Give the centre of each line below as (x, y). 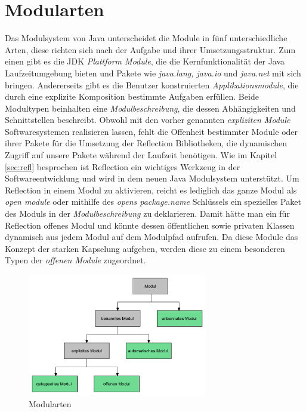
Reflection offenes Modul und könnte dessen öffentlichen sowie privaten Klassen (150, 225)
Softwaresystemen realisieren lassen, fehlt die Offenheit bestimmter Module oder (152, 131)
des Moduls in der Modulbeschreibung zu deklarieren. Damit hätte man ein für (147, 213)
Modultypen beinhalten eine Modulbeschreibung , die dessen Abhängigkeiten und (150, 108)
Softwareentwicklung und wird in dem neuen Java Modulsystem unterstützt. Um (152, 178)
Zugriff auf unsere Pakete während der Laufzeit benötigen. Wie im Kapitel (141, 155)
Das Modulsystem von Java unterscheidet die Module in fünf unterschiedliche (146, 38)
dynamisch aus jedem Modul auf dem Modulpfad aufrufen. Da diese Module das (152, 237)
